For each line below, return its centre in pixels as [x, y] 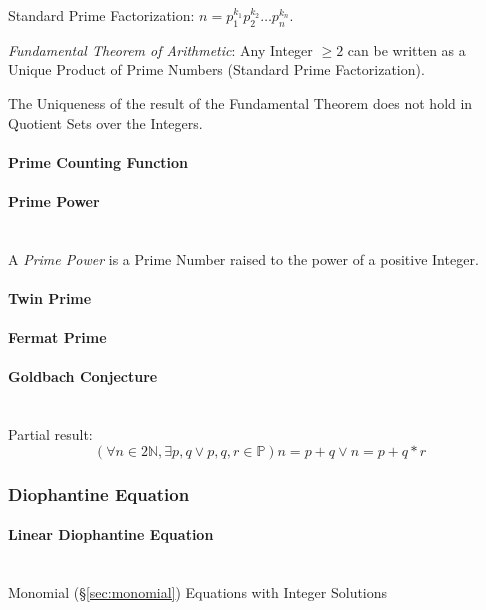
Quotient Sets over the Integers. [105, 122]
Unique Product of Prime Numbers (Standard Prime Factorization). [216, 69]
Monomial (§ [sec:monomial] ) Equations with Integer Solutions [198, 591]
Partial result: [50, 434]
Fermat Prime [57, 337]
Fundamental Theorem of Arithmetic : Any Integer [160, 49]
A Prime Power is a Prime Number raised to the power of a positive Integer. [243, 258]
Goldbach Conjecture [83, 376]
